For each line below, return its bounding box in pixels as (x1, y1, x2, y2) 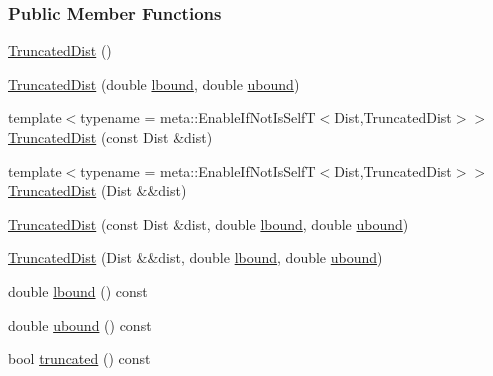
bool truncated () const (8, 348, 151, 369)
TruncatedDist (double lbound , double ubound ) (8, 73, 300, 94)
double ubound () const (8, 314, 152, 335)
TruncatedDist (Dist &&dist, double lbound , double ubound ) (8, 247, 383, 268)
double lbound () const (8, 280, 148, 301)
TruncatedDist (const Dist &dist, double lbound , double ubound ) (8, 213, 409, 234)
